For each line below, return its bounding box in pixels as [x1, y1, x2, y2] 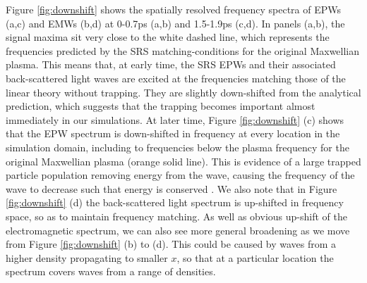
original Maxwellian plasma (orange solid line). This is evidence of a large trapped [6, 153, 361, 168]
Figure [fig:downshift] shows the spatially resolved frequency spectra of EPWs [6, 2, 341, 16]
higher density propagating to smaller [6, 250, 168, 265]
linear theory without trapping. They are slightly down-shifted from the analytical [6, 84, 361, 99]
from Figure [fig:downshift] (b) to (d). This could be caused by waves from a [6, 237, 337, 251]
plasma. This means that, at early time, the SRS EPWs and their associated [6, 57, 336, 72]
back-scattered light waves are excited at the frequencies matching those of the [6, 70, 346, 85]
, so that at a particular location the [176, 250, 334, 265]
